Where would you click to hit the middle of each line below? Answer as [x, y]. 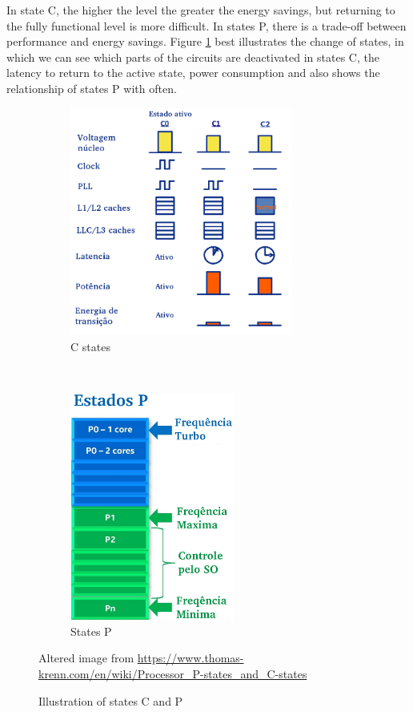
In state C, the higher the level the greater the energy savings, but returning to [201, 10]
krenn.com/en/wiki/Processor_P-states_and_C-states [173, 674]
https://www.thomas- [190, 658]
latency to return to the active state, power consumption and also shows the [193, 73]
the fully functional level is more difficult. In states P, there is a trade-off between [206, 25]
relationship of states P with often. [92, 88]
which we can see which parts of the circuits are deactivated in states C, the [193, 57]
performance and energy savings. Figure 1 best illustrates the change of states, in [205, 41]
